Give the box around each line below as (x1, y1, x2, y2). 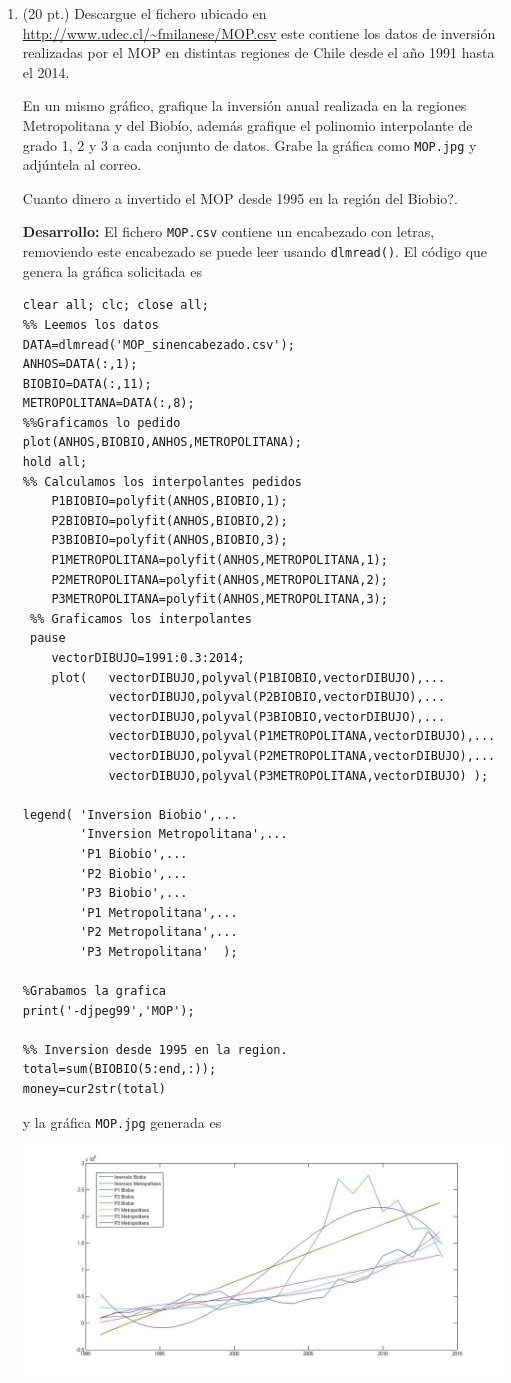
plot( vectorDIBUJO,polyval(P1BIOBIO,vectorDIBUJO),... (51, 670, 446, 685)
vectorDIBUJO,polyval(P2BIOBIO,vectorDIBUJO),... (108, 690, 446, 705)
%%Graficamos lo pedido (22, 415, 181, 430)
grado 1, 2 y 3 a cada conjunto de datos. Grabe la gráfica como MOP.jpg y (22, 134, 477, 155)
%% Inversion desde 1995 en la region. (22, 1042, 288, 1057)
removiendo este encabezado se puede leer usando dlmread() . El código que (22, 241, 488, 262)
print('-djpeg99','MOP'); (22, 1003, 195, 1018)
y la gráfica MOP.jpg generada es (22, 1111, 222, 1132)
